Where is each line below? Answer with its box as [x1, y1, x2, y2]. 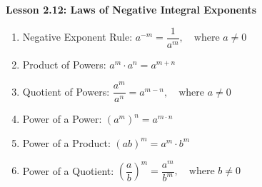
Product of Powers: [22, 56, 106, 71]
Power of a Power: [22, 111, 102, 126]
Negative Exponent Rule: [22, 29, 133, 44]
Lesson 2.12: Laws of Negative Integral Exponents [6, 2, 257, 16]
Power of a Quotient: [22, 163, 114, 178]
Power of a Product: [22, 135, 111, 150]
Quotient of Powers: [22, 84, 110, 98]
